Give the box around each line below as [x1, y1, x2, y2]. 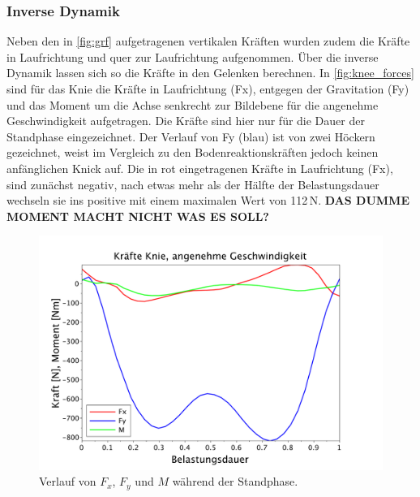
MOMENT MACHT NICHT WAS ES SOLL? [6, 207, 269, 224]
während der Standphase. [172, 473, 298, 490]
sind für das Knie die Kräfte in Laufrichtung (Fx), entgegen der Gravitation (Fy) [6, 80, 409, 97]
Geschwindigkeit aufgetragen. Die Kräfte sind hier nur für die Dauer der [6, 112, 365, 129]
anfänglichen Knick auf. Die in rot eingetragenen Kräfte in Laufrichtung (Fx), [6, 159, 393, 176]
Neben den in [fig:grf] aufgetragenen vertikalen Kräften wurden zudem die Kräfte [6, 32, 410, 50]
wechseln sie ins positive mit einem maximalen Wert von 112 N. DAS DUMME [6, 192, 409, 209]
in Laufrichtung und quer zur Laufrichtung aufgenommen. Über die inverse [6, 48, 379, 65]
